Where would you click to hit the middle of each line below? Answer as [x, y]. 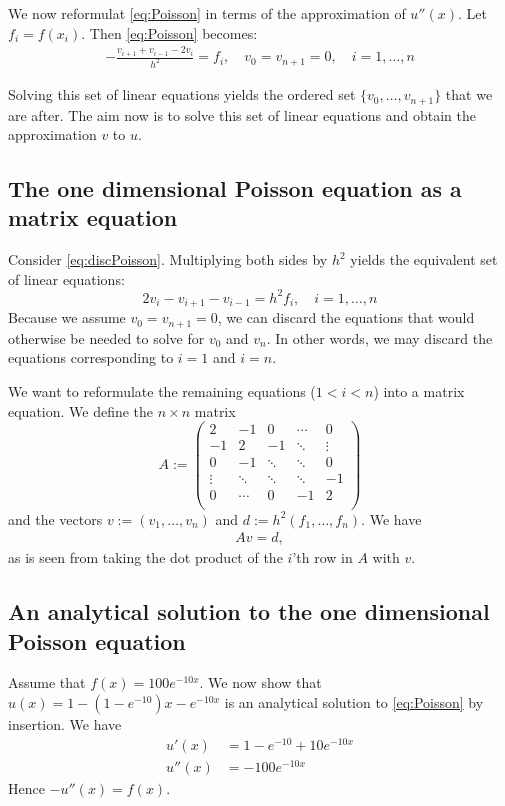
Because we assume [67, 317]
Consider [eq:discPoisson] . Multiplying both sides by [168, 259]
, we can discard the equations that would [346, 317]
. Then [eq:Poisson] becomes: [169, 32]
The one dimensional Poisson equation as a [235, 188]
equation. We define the [81, 410]
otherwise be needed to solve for [106, 337]
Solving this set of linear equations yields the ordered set [182, 94]
